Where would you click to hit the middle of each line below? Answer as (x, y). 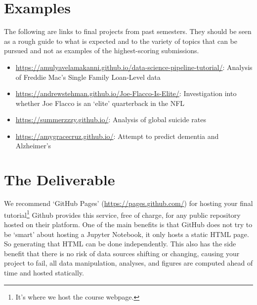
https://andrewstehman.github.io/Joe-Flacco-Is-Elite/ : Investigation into (126, 93)
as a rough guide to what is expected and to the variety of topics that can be (121, 41)
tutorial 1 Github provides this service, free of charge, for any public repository (122, 214)
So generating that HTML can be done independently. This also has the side (120, 244)
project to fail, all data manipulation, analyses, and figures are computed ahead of (128, 263)
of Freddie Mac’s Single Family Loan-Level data (88, 77)
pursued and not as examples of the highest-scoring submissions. (102, 51)
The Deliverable (60, 180)
